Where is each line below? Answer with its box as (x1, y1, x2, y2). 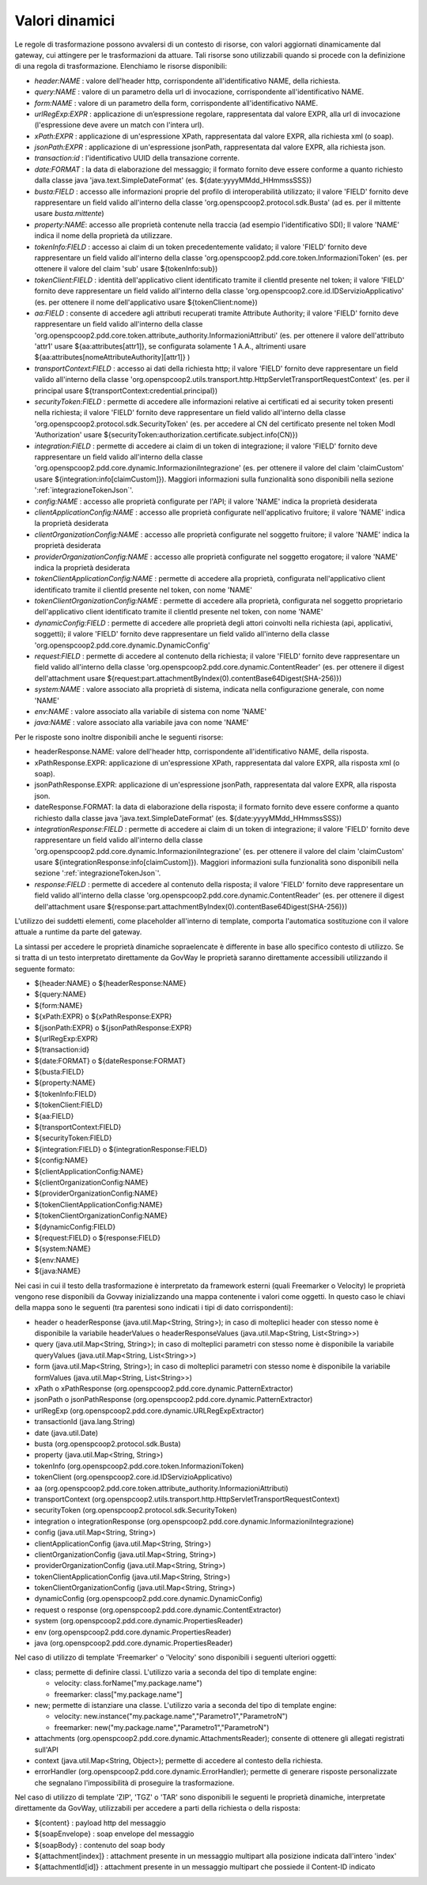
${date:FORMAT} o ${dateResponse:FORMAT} (34, 1056, 186, 1065)
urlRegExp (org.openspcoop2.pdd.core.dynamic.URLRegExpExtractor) (34, 1406, 265, 1415)
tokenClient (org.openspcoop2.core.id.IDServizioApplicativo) (34, 1472, 232, 1482)
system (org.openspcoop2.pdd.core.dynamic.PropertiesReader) (34, 1616, 244, 1626)
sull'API (34, 1744, 59, 1755)
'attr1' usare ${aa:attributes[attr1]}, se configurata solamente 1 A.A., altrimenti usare (34, 342, 307, 351)
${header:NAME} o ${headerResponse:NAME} (34, 978, 187, 988)
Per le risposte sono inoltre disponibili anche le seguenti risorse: (14, 732, 224, 742)
